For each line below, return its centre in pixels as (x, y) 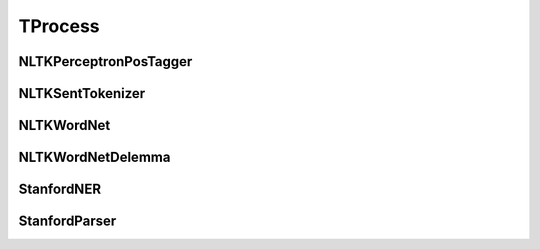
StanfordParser (67, 221)
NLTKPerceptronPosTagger (105, 61)
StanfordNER (60, 189)
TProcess (59, 26)
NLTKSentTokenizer (82, 93)
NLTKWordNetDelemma (94, 157)
